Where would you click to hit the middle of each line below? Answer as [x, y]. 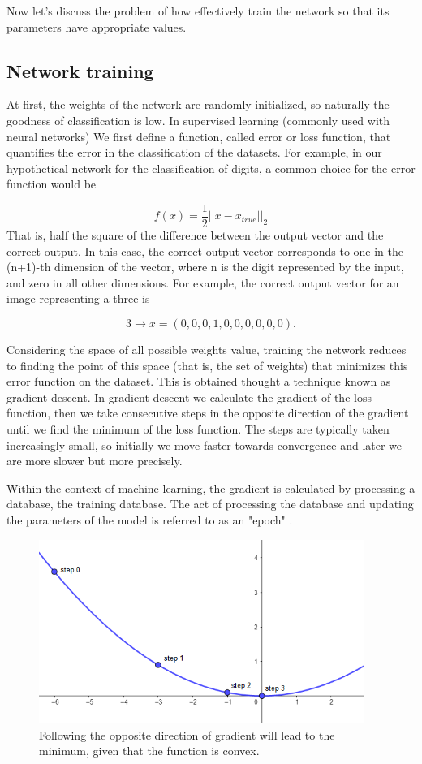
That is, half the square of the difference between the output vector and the [195, 235]
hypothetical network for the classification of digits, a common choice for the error [211, 168]
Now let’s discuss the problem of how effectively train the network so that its [198, 11]
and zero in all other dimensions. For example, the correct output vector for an [203, 282]
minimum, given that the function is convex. [149, 751]
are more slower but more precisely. [95, 461]
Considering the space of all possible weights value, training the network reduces [207, 349]
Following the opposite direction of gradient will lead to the [187, 734]
